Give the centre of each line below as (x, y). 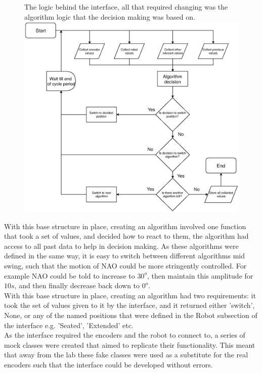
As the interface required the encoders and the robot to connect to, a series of (125, 335)
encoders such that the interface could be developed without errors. (108, 364)
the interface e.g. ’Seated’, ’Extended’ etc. (69, 325)
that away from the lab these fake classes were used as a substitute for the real (126, 355)
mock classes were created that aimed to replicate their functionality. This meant (130, 344)
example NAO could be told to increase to (70, 275)
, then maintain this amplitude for (200, 275)
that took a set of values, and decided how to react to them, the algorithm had (126, 236)
